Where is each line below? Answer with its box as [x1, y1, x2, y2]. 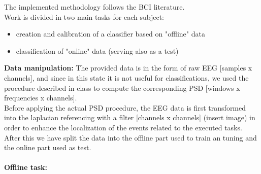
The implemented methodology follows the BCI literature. [4, 2, 185, 12]
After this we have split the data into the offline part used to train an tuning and [4, 132, 257, 143]
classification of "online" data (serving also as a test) [16, 45, 179, 56]
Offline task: [4, 162, 48, 172]
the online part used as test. [4, 142, 91, 153]
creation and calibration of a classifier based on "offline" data [16, 28, 205, 39]
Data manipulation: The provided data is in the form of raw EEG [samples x [4, 62, 252, 73]
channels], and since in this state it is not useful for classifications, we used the [4, 72, 249, 83]
